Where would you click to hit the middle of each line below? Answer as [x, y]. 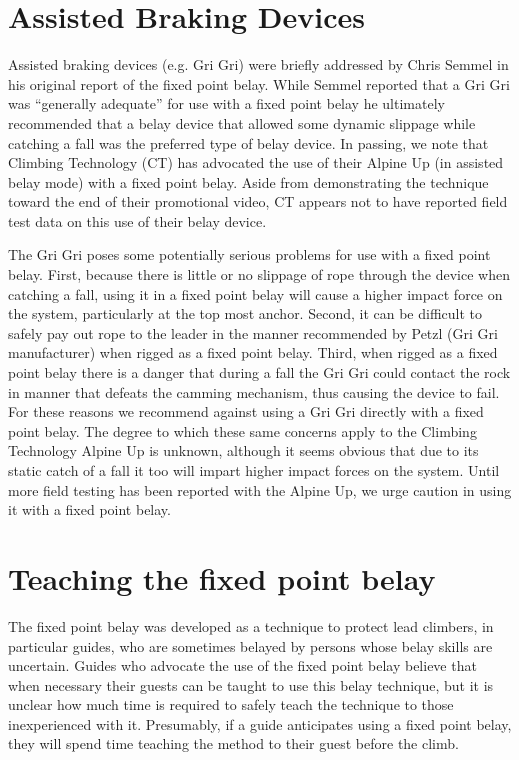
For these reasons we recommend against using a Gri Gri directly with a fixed [246, 411]
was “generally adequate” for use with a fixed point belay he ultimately [226, 103]
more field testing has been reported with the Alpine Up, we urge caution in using [260, 489]
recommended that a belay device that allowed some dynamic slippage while [242, 122]
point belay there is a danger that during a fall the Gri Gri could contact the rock [259, 372]
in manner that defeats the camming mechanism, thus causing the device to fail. [254, 391]
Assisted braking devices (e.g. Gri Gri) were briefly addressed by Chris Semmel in [258, 64]
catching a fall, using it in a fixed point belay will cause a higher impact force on [255, 293]
